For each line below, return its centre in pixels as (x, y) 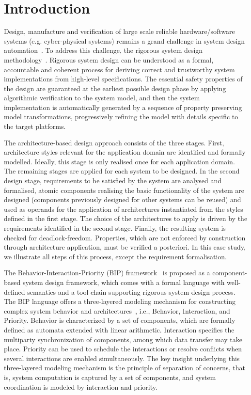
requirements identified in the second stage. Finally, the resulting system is (115, 228)
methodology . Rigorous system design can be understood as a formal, (109, 59)
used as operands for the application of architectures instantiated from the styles (124, 209)
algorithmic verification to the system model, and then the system (102, 98)
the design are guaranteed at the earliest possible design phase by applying (115, 88)
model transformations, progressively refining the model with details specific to (121, 117)
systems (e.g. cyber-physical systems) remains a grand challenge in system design (125, 40)
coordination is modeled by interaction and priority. (81, 387)
